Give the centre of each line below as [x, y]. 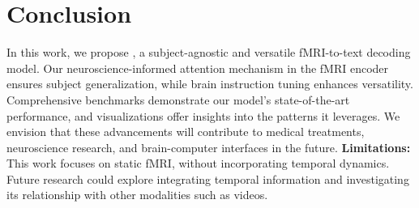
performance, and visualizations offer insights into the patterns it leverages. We [203, 115]
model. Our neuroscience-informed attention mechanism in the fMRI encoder [198, 68]
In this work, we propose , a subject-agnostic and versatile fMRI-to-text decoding [209, 52]
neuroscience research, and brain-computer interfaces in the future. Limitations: [209, 147]
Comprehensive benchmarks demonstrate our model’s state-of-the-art [178, 99]
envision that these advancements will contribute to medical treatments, [186, 132]
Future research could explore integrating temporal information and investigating [208, 178]
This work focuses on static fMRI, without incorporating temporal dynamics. [198, 163]
